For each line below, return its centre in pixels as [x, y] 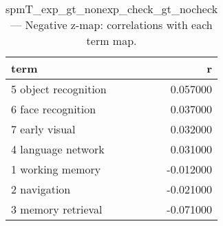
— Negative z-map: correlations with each [111, 25]
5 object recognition [59, 89]
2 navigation [41, 189]
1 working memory [56, 169]
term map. [111, 40]
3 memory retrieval [57, 209]
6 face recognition [54, 109]
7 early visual [43, 129]
